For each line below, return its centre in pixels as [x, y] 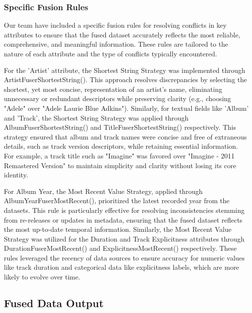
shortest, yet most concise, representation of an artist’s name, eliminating [113, 89]
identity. [16, 175]
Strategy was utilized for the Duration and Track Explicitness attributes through [124, 238]
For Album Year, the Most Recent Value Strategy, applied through [103, 191]
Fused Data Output [54, 303]
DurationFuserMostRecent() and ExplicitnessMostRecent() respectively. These [120, 248]
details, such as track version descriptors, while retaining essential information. [121, 146]
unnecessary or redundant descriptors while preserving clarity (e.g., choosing [118, 98]
